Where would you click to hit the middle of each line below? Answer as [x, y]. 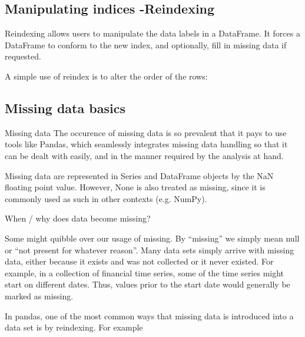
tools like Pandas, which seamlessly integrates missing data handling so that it [146, 144]
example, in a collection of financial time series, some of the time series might [145, 272]
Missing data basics [65, 108]
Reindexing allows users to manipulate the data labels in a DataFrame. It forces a [152, 33]
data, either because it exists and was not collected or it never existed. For [139, 261]
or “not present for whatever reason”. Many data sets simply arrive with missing [150, 250]
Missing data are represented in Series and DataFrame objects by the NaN [139, 175]
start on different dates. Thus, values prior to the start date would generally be [147, 284]
